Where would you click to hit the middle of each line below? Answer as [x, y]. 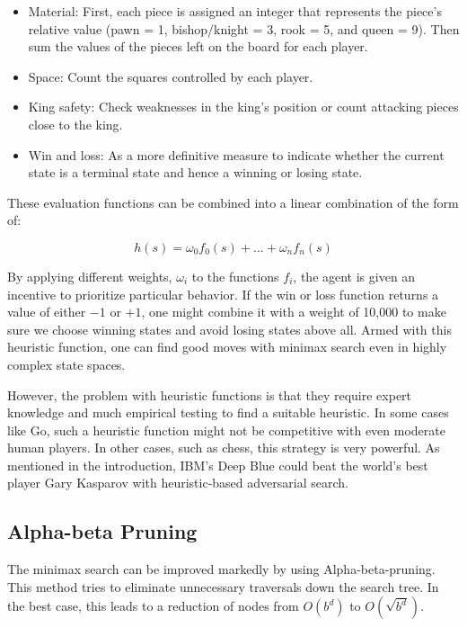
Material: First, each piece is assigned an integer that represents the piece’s [235, 11]
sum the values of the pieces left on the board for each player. [198, 46]
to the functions [235, 276]
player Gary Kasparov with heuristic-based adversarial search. [178, 483]
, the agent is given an [354, 276]
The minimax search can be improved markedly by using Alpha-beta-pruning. [221, 569]
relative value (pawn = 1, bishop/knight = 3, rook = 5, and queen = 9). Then [244, 28]
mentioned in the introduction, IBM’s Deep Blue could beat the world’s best [218, 465]
